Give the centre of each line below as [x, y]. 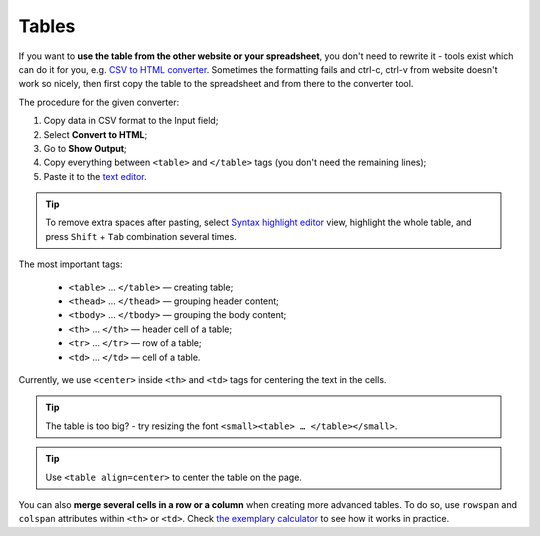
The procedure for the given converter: [99, 102]
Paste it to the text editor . [95, 176]
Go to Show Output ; [85, 148]
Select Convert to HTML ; [95, 134]
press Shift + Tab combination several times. [141, 236]
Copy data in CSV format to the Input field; [131, 121]
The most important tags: [70, 264]
